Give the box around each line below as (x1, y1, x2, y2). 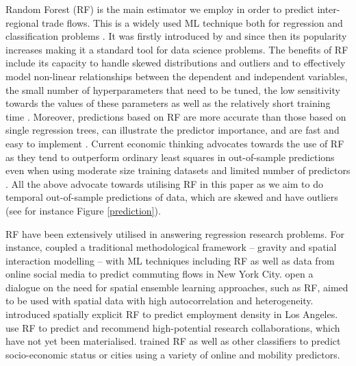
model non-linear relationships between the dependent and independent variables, (5, 69, 348, 83)
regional (5, 15, 39, 29)
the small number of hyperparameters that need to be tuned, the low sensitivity (5, 82, 340, 97)
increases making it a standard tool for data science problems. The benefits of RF (5, 42, 348, 56)
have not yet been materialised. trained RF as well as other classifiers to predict (5, 334, 341, 348)
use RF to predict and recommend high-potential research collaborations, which (5, 320, 340, 334)
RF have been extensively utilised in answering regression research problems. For (5, 226, 344, 241)
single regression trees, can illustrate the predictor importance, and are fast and (5, 123, 340, 137)
